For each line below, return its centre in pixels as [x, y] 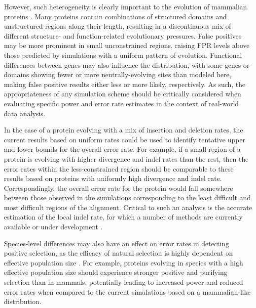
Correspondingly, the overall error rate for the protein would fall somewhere [119, 188]
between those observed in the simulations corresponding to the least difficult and [128, 198]
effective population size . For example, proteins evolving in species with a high [124, 262]
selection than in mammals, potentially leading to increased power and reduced [124, 282]
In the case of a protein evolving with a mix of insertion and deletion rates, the [124, 130]
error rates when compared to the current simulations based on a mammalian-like [127, 291]
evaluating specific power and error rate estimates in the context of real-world [122, 103]
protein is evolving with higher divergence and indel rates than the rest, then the [126, 158]
